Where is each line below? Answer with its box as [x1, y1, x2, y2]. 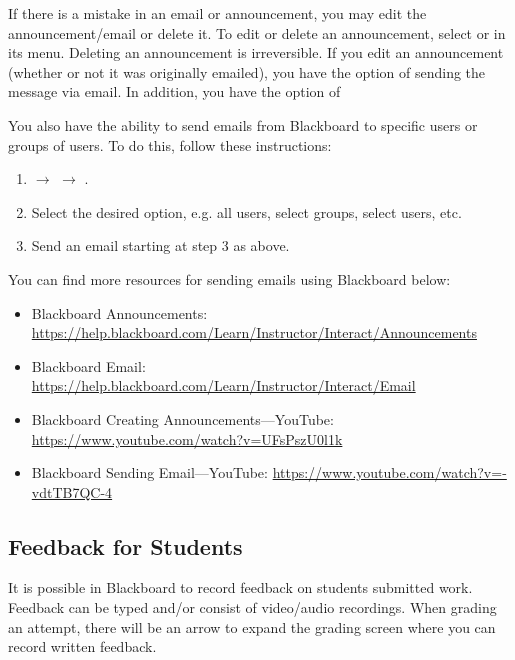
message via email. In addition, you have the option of [8, 81, 341, 102]
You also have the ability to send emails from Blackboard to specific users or [8, 114, 478, 135]
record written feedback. [8, 636, 157, 657]
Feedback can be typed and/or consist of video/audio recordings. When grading [8, 597, 497, 618]
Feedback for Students [8, 530, 243, 561]
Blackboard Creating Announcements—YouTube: [31, 408, 334, 429]
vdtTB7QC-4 [31, 481, 113, 502]
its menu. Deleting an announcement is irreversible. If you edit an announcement [8, 42, 504, 63]
